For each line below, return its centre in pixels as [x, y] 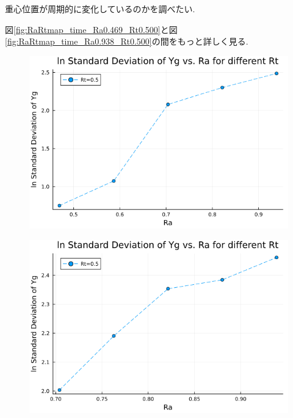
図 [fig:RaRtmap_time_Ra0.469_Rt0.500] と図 [91, 29]
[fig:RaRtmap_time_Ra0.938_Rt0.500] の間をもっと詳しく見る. [127, 41]
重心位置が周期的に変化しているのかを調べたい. [100, 9]
